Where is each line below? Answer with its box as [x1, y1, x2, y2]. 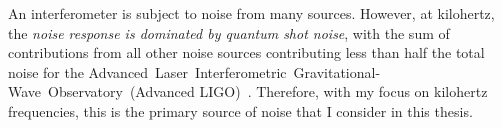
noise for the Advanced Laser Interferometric [8, 61, 287, 82]
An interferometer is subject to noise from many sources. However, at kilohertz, [8, 3, 495, 23]
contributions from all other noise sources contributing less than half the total [8, 42, 485, 63]
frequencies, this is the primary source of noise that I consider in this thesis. [8, 100, 473, 121]
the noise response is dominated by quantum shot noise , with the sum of [8, 22, 450, 43]
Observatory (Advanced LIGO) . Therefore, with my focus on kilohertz [48, 81, 488, 102]
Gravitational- [293, 61, 381, 82]
